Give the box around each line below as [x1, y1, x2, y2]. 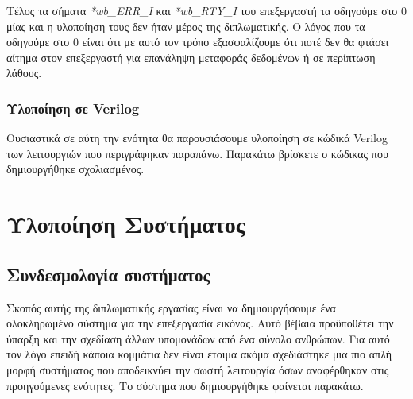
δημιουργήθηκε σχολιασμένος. [6, 161, 145, 177]
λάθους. [6, 64, 42, 81]
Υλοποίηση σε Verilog [6, 98, 140, 118]
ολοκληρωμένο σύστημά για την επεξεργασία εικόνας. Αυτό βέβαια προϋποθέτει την [6, 315, 394, 331]
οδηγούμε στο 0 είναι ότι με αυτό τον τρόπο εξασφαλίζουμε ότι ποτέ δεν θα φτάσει [6, 33, 389, 50]
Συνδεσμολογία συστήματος [6, 261, 210, 286]
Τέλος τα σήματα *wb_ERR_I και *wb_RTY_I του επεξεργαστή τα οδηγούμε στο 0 [6, 2, 407, 18]
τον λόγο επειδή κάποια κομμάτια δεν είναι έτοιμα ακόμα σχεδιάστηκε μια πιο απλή [6, 346, 392, 362]
